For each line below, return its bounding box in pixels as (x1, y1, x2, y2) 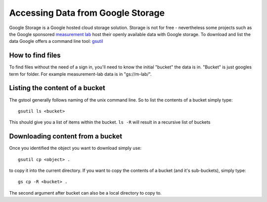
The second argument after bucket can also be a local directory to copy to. (9, 190, 162, 196)
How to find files (9, 51, 61, 60)
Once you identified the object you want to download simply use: (9, 145, 142, 151)
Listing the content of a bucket (9, 84, 106, 92)
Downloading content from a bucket (9, 132, 123, 140)
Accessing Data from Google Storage (9, 7, 165, 18)
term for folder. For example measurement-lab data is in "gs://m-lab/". (9, 71, 152, 77)
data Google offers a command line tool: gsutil (9, 38, 103, 44)
